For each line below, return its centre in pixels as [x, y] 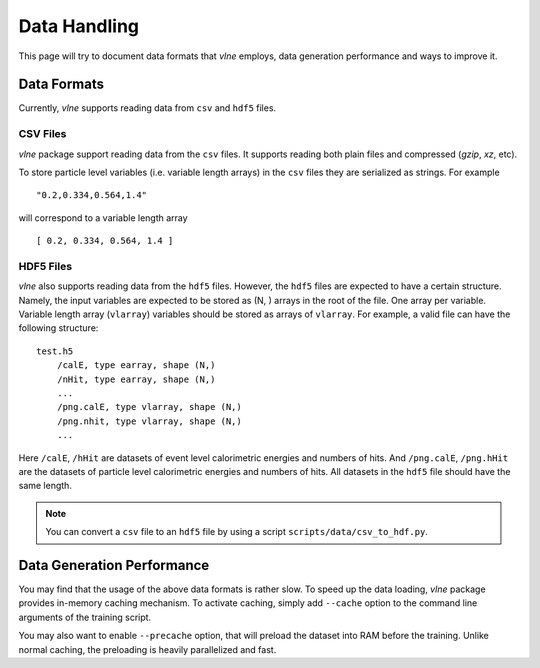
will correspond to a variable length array [103, 217]
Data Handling [79, 26]
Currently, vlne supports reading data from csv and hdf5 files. [147, 108]
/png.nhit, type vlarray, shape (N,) [149, 421]
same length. [45, 486]
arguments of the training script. [85, 617]
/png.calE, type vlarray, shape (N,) [149, 407]
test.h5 [55, 351]
